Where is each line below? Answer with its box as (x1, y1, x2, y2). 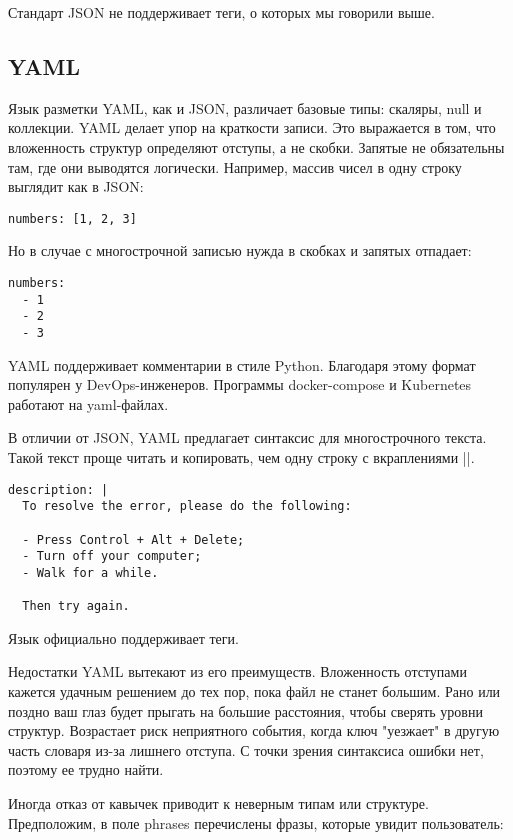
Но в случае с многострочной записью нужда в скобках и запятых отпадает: (8, 240, 472, 261)
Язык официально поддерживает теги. (8, 627, 239, 648)
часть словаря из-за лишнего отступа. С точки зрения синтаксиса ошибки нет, (8, 739, 484, 760)
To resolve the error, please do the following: (22, 499, 352, 514)
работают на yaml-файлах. (8, 393, 169, 414)
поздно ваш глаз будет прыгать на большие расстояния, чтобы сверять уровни (8, 700, 483, 721)
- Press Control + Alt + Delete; (22, 532, 245, 547)
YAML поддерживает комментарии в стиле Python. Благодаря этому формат (8, 354, 476, 375)
